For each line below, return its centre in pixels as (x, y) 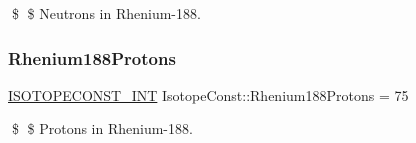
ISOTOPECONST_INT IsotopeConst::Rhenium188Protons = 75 (208, 94)
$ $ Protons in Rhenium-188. (102, 128)
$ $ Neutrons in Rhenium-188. (106, 13)
